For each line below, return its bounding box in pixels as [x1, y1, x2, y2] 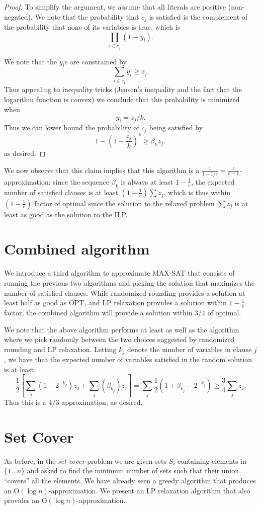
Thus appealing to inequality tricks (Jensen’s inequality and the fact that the [4, 84, 242, 95]
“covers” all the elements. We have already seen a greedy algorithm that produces [4, 475, 256, 485]
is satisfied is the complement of [149, 11, 248, 22]
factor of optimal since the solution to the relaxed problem [34, 198, 215, 208]
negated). [4, 11, 33, 22]
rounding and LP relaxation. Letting [4, 344, 117, 354]
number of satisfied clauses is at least [4, 187, 118, 197]
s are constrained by [64, 56, 127, 66]
